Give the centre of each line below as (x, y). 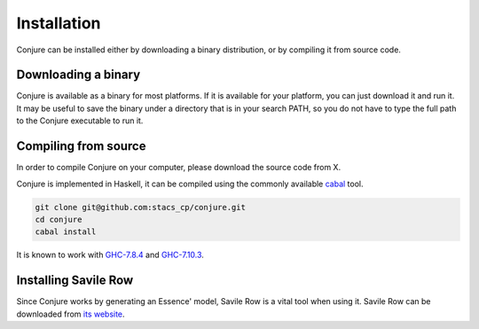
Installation (59, 23)
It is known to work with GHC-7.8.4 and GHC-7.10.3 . (110, 255)
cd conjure (59, 219)
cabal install (66, 232)
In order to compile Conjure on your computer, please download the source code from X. (179, 168)
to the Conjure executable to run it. (80, 121)
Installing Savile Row (75, 281)
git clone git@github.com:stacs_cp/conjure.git (140, 207)
